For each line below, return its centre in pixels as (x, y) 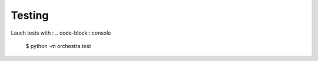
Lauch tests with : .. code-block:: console (61, 33)
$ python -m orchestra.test (58, 46)
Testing (30, 15)
